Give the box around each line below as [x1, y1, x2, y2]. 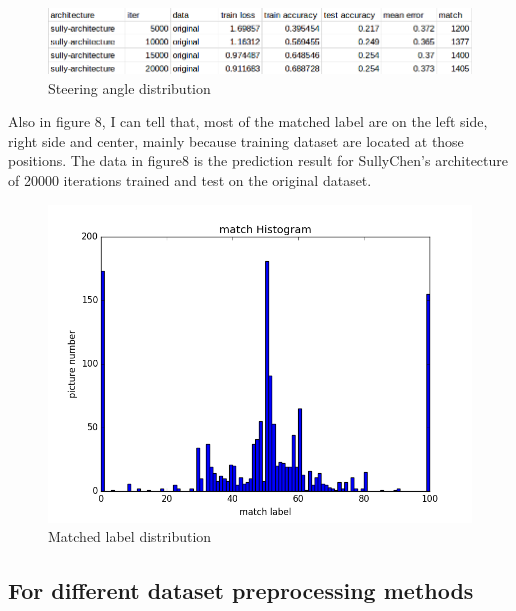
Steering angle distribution [48, 77, 211, 98]
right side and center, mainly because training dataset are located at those [8, 130, 464, 151]
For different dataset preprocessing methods [8, 575, 474, 606]
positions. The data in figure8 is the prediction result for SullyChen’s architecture [8, 150, 508, 171]
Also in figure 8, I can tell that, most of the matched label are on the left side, [8, 111, 488, 132]
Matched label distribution [48, 526, 212, 547]
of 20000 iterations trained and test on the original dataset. [8, 170, 372, 191]
